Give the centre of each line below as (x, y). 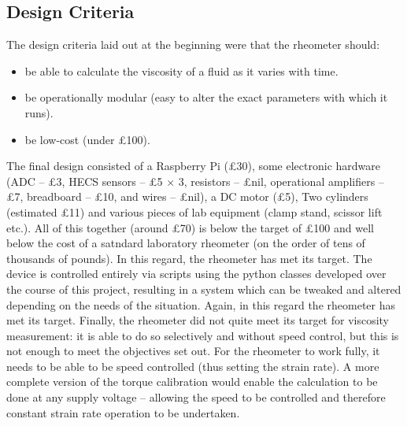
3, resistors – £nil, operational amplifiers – (281, 181)
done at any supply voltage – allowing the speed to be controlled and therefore (196, 397)
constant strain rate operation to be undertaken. (123, 412)
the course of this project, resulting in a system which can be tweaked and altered (204, 289)
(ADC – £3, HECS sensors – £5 (85, 181)
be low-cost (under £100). (87, 139)
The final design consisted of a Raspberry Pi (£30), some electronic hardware (194, 166)
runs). (39, 112)
